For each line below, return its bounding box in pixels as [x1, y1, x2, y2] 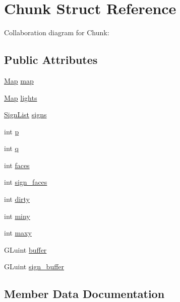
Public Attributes [4, 52, 98, 67]
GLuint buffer [4, 244, 47, 255]
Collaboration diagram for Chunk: [4, 27, 109, 38]
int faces [4, 160, 30, 170]
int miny [4, 210, 30, 221]
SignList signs [4, 109, 47, 120]
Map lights [4, 92, 37, 103]
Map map [4, 75, 34, 86]
